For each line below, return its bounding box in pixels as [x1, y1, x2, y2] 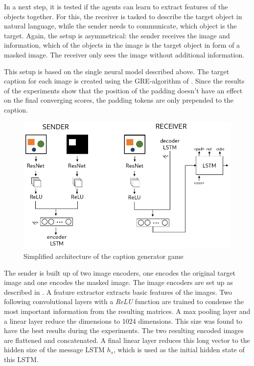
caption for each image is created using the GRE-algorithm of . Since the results [4, 76, 245, 86]
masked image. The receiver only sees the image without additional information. [4, 49, 245, 59]
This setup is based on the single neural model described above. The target [4, 66, 230, 76]
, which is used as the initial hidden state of [113, 344, 245, 355]
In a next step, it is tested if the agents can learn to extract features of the [4, 1, 228, 11]
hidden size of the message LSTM [4, 344, 105, 355]
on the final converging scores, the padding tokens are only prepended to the [4, 95, 234, 105]
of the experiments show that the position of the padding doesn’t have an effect [4, 85, 243, 95]
